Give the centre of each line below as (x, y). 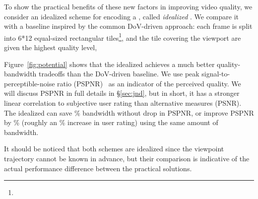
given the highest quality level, (51, 47)
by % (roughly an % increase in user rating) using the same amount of (111, 122)
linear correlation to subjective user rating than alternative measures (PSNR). (123, 103)
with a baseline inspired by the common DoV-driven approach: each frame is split (128, 26)
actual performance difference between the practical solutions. (98, 168)
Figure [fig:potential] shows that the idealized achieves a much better (109, 64)
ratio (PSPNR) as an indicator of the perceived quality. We (149, 83)
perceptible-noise (30, 83)
